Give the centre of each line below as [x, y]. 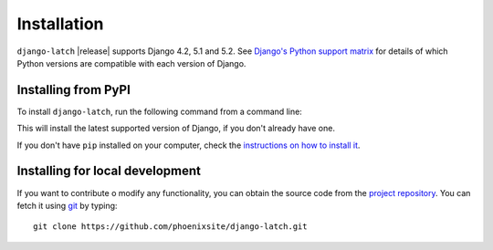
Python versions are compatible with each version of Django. [131, 63]
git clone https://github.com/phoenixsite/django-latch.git [170, 227]
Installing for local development [109, 171]
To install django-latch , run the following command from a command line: [160, 111]
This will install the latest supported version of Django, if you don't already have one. [176, 129]
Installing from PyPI [74, 90]
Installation [60, 24]
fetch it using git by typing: [67, 205]
